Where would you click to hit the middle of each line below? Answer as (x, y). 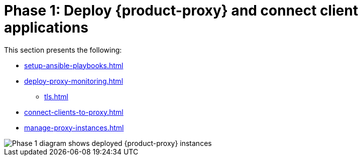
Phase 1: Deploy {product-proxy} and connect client (181, 11)
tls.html (56, 96)
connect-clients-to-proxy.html (74, 112)
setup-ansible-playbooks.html (74, 65)
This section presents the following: (63, 50)
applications (46, 28)
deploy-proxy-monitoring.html (74, 81)
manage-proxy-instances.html (74, 127)
